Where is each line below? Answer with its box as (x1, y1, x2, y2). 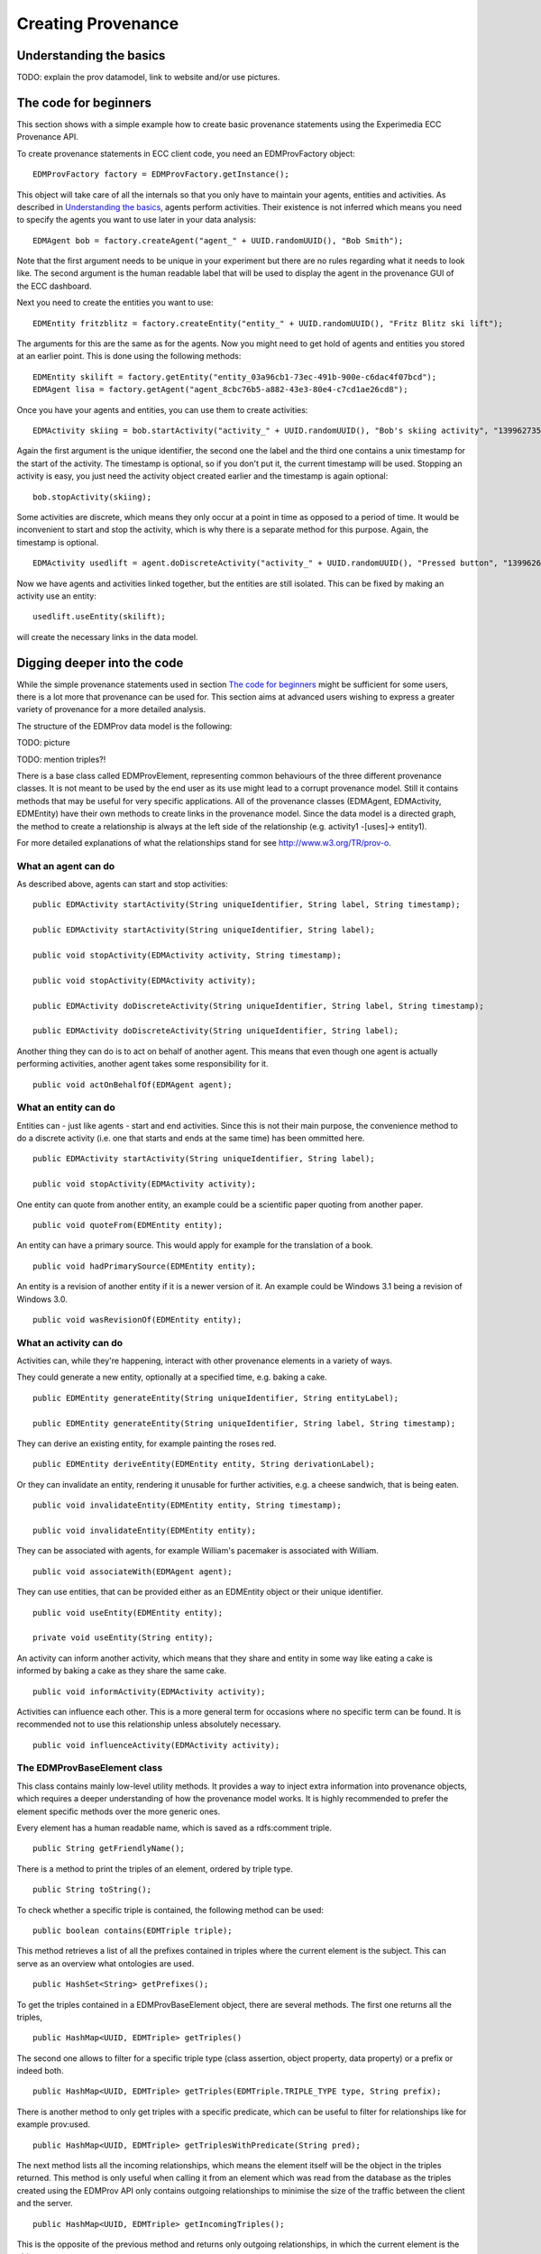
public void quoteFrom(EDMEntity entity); (32, 1220, 224, 1230)
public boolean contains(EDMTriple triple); (32, 1925, 234, 1936)
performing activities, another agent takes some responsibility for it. (16, 1058, 269, 1069)
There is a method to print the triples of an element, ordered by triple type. (16, 1863, 293, 1874)
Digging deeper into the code (16, 655, 184, 671)
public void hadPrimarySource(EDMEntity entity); (32, 1260, 257, 1271)
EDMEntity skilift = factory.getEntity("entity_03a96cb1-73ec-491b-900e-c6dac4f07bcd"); (32, 371, 437, 382)
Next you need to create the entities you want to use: (16, 298, 214, 308)
